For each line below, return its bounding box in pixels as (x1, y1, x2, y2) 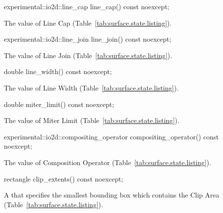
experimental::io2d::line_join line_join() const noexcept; (4, 34, 171, 44)
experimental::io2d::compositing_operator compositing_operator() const (4, 131, 219, 141)
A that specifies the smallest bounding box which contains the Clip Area (4, 190, 219, 200)
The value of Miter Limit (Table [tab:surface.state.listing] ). (4, 115, 179, 125)
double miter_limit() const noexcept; (4, 99, 114, 109)
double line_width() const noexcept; (4, 66, 112, 76)
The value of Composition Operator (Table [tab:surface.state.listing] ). (4, 157, 211, 167)
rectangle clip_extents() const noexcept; (4, 173, 123, 183)
